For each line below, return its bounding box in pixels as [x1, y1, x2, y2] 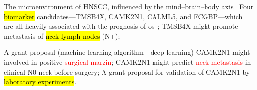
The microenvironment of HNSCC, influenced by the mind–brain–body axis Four [4, 1, 254, 11]
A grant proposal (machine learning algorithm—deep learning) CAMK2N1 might [4, 47, 250, 57]
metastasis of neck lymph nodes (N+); [4, 30, 120, 41]
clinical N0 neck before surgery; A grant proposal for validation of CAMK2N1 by [4, 66, 250, 77]
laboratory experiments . [4, 76, 77, 87]
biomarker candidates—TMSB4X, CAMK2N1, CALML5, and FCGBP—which [4, 11, 243, 21]
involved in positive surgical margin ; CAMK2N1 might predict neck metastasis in [4, 56, 251, 67]
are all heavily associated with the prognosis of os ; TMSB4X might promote [4, 21, 238, 31]
